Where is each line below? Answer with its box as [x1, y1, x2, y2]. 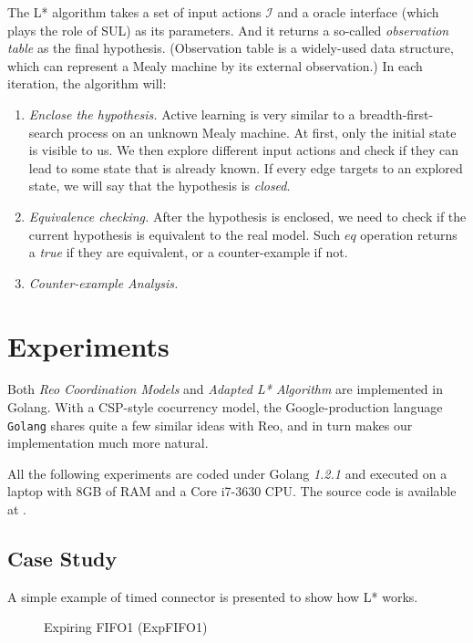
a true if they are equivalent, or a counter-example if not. [28, 243, 348, 262]
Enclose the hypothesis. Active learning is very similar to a [28, 104, 355, 123]
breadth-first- [359, 104, 434, 123]
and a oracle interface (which [277, 3, 439, 21]
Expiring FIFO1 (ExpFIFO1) [44, 617, 208, 637]
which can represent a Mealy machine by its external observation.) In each [7, 56, 423, 75]
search [28, 122, 64, 141]
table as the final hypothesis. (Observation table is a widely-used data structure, [7, 38, 454, 57]
